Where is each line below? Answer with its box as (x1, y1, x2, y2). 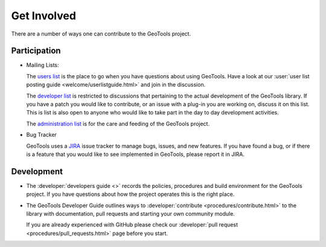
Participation (11, 46, 61, 56)
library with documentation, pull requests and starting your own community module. (26, 210, 235, 217)
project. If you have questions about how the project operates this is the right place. (26, 190, 235, 198)
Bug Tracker (26, 131, 57, 139)
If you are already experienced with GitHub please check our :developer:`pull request (26, 221, 238, 228)
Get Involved (11, 9, 77, 22)
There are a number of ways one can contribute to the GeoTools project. (11, 30, 191, 37)
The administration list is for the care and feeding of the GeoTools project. (26, 120, 210, 127)
